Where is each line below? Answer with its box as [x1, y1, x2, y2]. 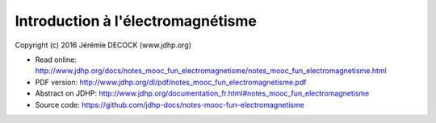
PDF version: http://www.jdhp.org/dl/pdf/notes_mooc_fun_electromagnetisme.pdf [35, 77, 307, 87]
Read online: [35, 55, 77, 64]
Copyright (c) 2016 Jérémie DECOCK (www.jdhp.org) [15, 40, 192, 50]
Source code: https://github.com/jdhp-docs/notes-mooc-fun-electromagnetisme [35, 100, 304, 109]
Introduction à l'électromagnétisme [15, 12, 258, 30]
